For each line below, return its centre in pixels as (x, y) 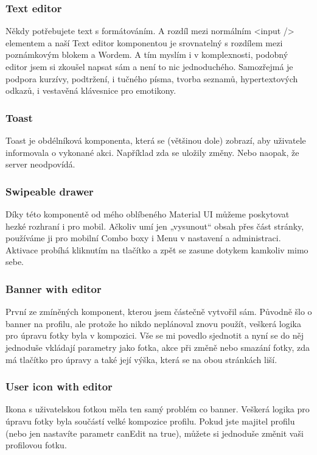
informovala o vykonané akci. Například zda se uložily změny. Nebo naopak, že (152, 152)
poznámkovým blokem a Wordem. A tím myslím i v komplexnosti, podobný (147, 55)
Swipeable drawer (50, 191)
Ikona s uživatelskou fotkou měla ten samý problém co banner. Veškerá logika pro (158, 409)
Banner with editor (54, 288)
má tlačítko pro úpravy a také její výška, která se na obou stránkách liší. (141, 359)
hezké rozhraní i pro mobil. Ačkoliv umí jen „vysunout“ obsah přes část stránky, (155, 226)
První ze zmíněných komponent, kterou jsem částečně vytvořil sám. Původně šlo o (159, 312)
